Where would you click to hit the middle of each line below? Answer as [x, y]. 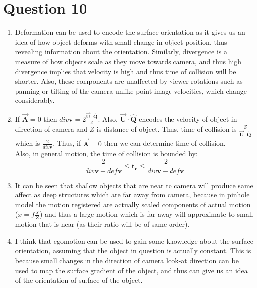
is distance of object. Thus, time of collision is [167, 129]
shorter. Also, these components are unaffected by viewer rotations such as [129, 81]
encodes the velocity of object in [188, 119]
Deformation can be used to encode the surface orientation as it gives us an [130, 32]
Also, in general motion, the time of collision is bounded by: [106, 153]
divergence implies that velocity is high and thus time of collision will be [126, 71]
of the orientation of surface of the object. [79, 280]
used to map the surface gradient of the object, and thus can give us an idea [131, 270]
